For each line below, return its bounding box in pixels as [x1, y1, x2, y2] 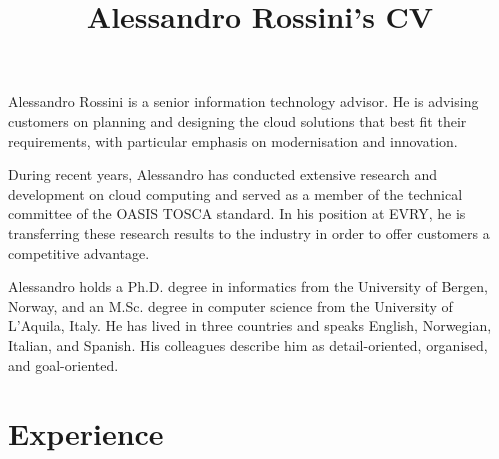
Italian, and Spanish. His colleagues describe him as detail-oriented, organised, [8, 334, 488, 355]
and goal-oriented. [8, 354, 119, 375]
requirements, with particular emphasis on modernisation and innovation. [8, 130, 458, 151]
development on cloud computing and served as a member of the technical [8, 183, 463, 204]
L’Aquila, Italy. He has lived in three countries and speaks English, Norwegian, [8, 315, 492, 336]
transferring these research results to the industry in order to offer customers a [8, 222, 490, 243]
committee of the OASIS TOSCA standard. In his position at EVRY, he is [8, 203, 466, 224]
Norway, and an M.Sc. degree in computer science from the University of [8, 295, 453, 316]
